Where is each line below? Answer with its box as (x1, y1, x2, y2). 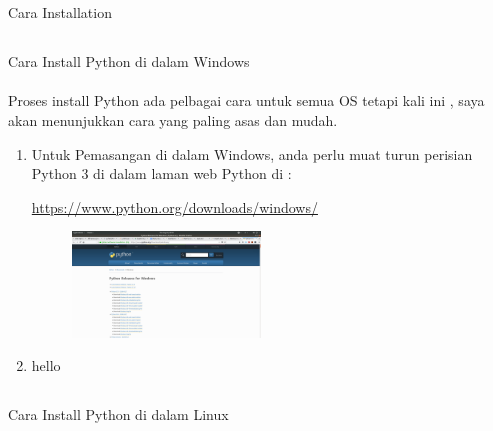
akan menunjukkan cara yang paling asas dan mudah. (8, 109, 338, 130)
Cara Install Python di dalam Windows (8, 51, 250, 72)
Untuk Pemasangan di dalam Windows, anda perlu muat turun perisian (31, 143, 473, 164)
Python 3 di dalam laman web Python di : (31, 163, 292, 184)
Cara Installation (8, 2, 112, 23)
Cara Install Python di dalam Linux (8, 404, 229, 425)
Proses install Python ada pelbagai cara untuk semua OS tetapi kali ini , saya (8, 90, 485, 111)
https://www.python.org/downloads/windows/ (31, 196, 318, 217)
